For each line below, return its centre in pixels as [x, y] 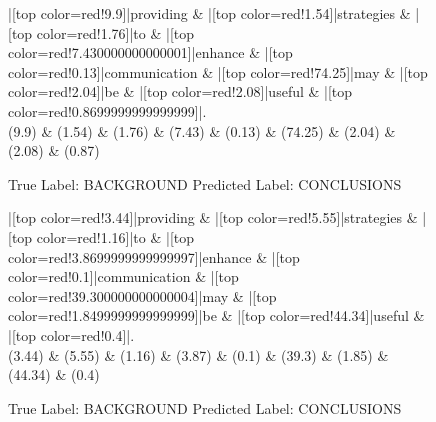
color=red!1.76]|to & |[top [115, 32]
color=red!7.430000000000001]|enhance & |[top [150, 52]
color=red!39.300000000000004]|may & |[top [142, 295]
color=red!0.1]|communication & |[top [123, 276]
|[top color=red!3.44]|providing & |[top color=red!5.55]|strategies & [213, 217]
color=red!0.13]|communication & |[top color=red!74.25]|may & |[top [218, 71]
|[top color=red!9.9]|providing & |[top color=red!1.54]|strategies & [209, 13]
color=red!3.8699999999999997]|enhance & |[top [154, 256]
